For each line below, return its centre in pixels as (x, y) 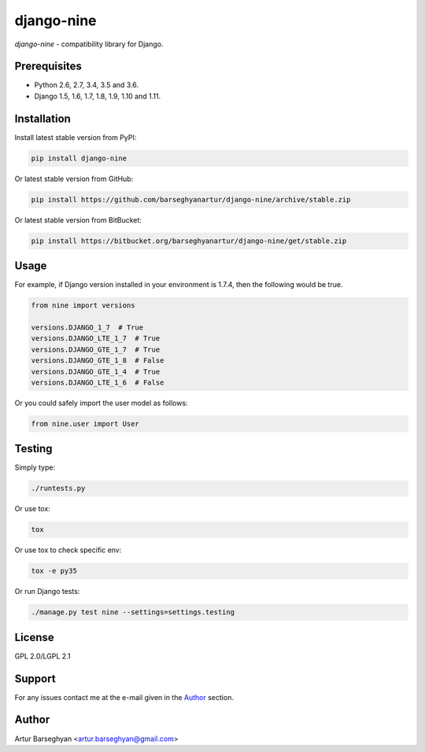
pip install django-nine (79, 158)
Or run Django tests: (47, 592)
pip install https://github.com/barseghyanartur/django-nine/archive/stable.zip (191, 199)
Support (35, 678)
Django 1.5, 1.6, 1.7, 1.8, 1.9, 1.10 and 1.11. (98, 96)
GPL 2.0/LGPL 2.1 (42, 656)
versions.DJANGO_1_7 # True (87, 327)
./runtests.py (58, 488)
